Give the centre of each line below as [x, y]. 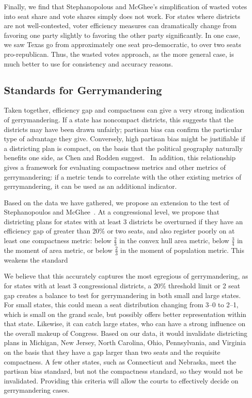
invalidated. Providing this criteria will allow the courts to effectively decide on [121, 380]
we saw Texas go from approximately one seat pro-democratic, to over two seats [123, 44]
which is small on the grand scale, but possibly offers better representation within [125, 314]
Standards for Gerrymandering [83, 90]
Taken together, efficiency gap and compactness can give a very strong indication [124, 110]
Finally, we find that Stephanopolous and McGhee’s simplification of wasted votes [126, 6]
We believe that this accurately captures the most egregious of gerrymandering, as [126, 276]
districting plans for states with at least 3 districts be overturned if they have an [124, 221]
